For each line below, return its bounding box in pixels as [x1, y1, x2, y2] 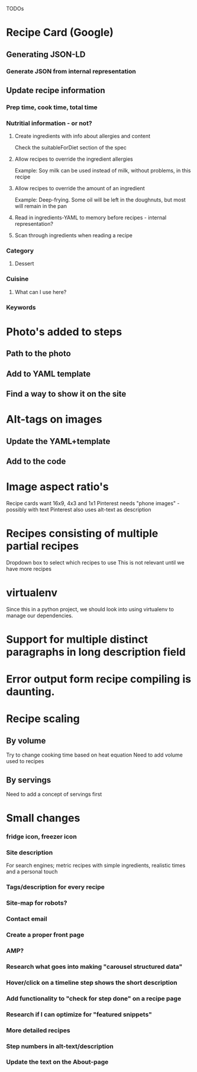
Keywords [6, 303, 36, 311]
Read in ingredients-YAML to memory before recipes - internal [14, 214, 167, 221]
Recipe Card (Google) [6, 26, 114, 39]
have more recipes [6, 565, 52, 572]
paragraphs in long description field [6, 645, 186, 659]
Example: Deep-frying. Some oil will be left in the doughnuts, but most [14, 196, 186, 203]
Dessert [14, 260, 34, 267]
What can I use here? [14, 288, 67, 295]
